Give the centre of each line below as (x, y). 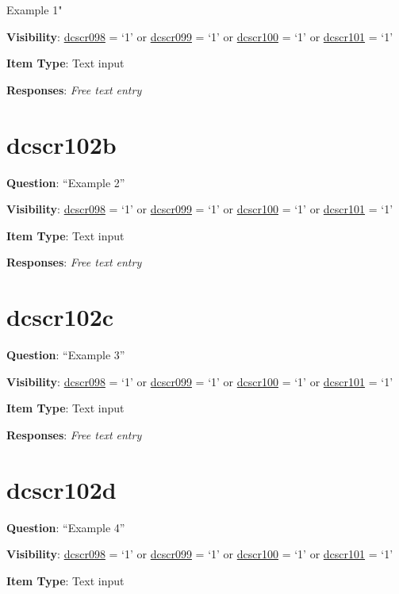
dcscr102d (61, 489)
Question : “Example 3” (66, 354)
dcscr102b (61, 144)
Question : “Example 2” (66, 182)
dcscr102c (60, 317)
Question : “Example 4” (66, 527)
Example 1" (35, 10)
